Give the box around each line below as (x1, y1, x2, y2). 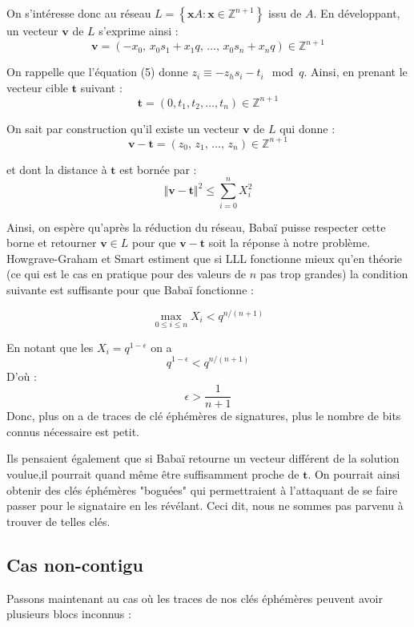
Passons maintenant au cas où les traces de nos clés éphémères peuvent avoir (6, 589, 383, 606)
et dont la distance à (6, 160, 107, 177)
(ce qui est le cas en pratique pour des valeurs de (6, 265, 247, 282)
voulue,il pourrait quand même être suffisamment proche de (6, 465, 299, 482)
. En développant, (313, 5, 400, 21)
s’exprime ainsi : (98, 22, 179, 38)
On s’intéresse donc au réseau (6, 5, 151, 21)
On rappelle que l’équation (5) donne (6, 63, 188, 80)
